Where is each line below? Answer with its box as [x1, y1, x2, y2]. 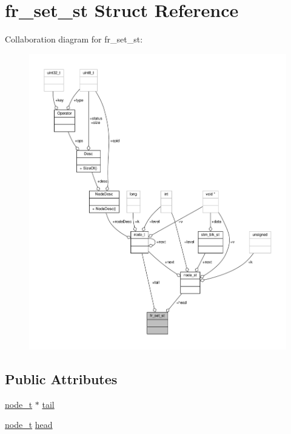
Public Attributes [5, 369, 118, 388]
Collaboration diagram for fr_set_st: [5, 33, 143, 46]
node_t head [5, 418, 53, 431]
